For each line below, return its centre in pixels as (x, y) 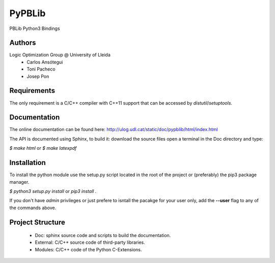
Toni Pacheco (41, 69)
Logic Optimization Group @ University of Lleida (60, 55)
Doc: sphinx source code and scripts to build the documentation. (103, 236)
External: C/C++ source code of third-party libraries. (90, 242)
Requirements (32, 91)
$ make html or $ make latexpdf (43, 148)
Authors (23, 43)
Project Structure (37, 222)
